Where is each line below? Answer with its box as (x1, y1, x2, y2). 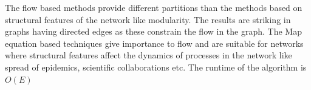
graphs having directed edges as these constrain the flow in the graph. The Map (5, 25, 302, 38)
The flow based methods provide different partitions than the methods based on (5, 1, 302, 13)
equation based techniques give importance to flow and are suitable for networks (5, 36, 304, 49)
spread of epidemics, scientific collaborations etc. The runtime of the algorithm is (5, 60, 307, 73)
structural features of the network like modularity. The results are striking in (5, 13, 291, 26)
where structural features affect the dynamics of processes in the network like (5, 49, 292, 61)
